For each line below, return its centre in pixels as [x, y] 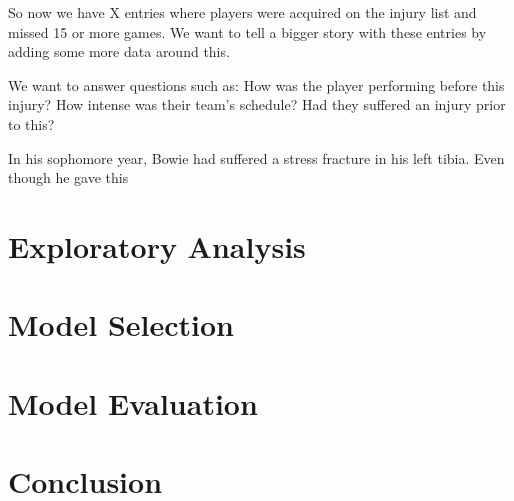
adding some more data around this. [119, 51]
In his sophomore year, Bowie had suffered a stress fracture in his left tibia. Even [256, 157]
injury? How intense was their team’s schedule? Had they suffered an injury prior [257, 104]
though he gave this [68, 177]
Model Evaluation [133, 402]
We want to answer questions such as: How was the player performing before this [256, 84]
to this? [31, 123]
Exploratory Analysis [157, 245]
